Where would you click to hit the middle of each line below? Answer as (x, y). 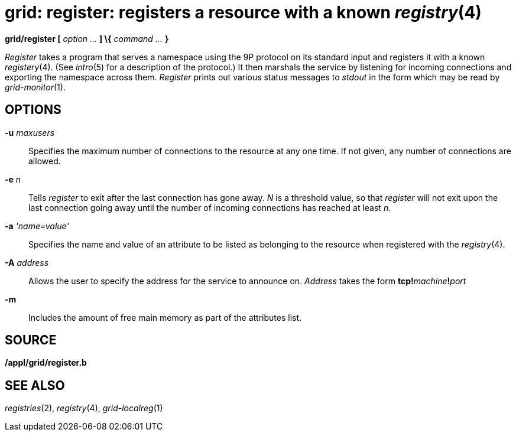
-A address (27, 262)
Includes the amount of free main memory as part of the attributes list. (165, 317)
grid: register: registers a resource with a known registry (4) (243, 12)
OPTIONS (33, 110)
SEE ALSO (35, 385)
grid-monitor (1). (35, 87)
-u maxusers (30, 132)
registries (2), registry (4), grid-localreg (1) (84, 408)
